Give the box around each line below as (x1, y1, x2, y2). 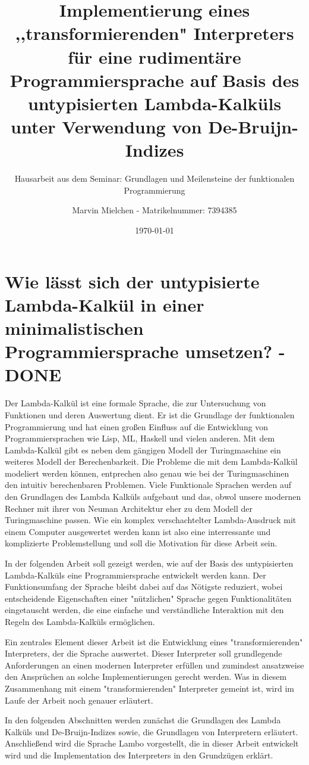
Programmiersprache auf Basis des (10, 67, 299, 92)
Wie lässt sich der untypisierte (5, 269, 260, 293)
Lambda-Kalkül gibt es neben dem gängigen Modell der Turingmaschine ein (5, 443, 281, 456)
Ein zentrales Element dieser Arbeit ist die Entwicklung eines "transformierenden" (5, 635, 303, 648)
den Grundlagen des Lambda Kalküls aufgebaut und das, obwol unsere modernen (5, 490, 301, 503)
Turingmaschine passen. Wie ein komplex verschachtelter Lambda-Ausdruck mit (5, 514, 297, 526)
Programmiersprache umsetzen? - (5, 339, 285, 363)
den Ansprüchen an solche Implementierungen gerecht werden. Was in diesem (5, 670, 287, 683)
